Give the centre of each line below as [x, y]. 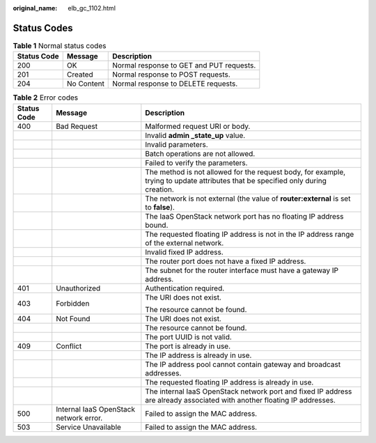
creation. [159, 189]
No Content [85, 84]
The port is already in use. [188, 346]
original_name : [35, 8]
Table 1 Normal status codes [60, 46]
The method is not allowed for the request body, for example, [245, 172]
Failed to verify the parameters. [196, 162]
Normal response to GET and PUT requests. [184, 65]
